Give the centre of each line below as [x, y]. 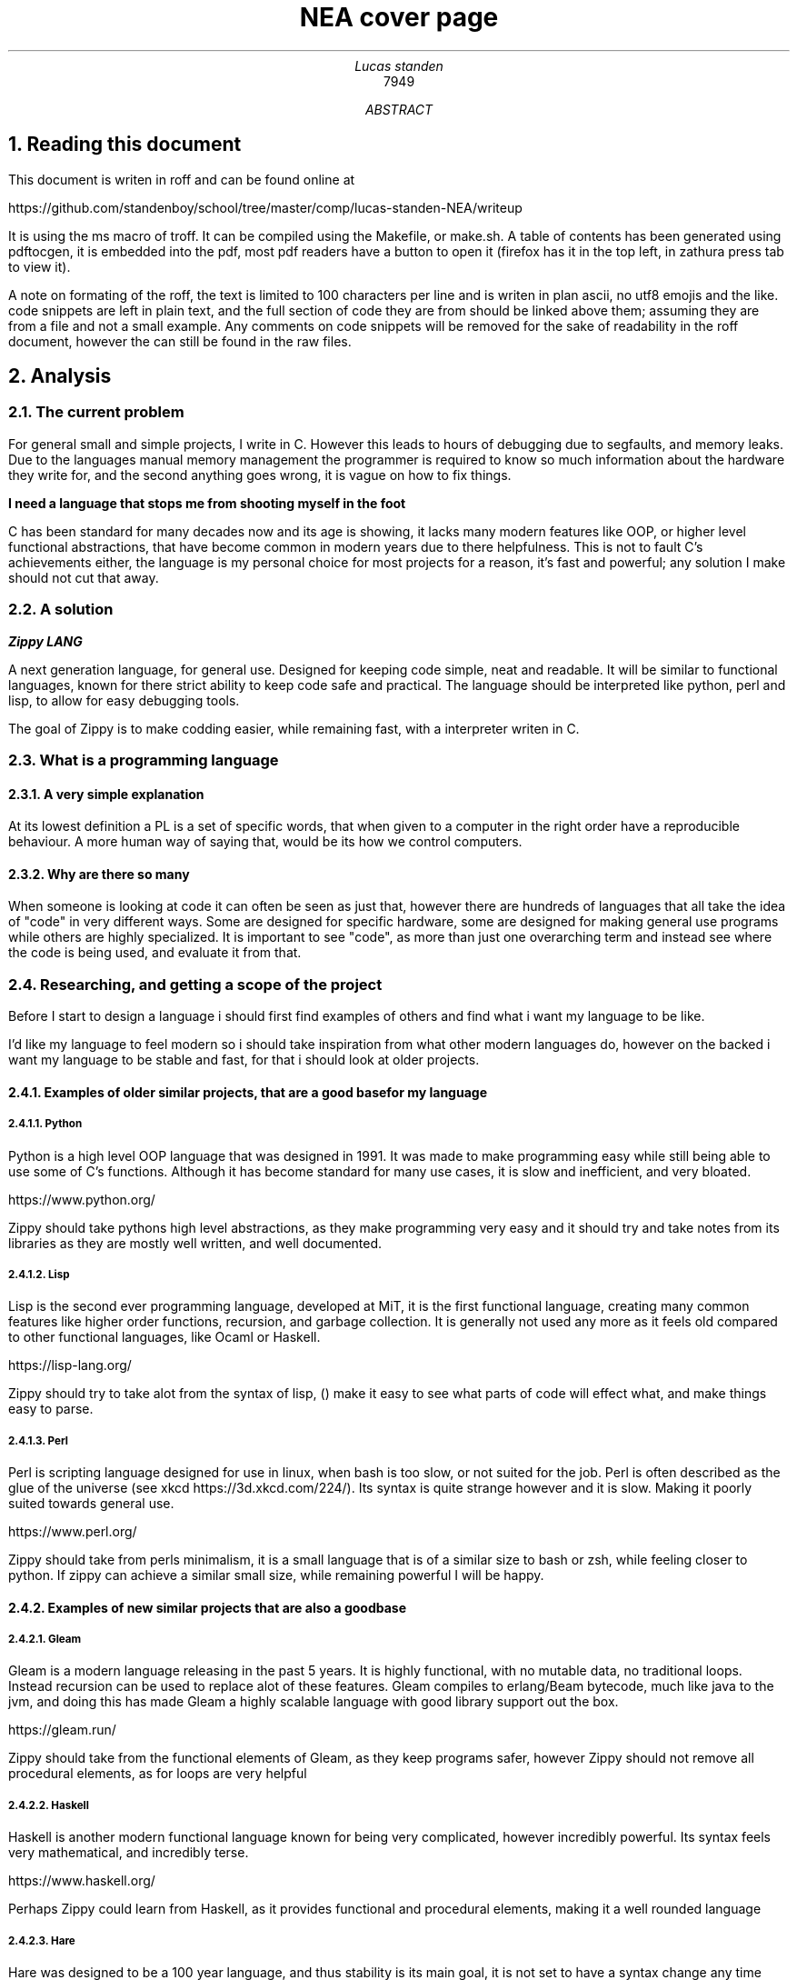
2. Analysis [60, 376]
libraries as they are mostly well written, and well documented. [195, 1243]
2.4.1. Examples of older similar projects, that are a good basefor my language [248, 1092]
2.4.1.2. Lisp [39, 1274]
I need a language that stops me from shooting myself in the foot [207, 503]
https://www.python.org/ [82, 1199]
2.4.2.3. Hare [42, 1940]
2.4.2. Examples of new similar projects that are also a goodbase [207, 1607]
